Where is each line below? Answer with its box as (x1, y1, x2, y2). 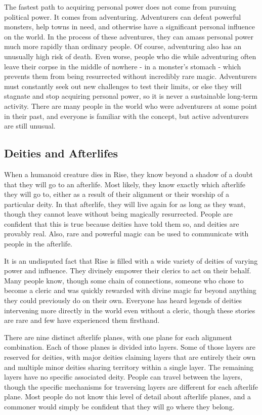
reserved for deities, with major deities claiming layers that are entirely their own (4, 352, 256, 362)
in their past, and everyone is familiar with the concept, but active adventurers (4, 110, 249, 121)
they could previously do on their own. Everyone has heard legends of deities (4, 295, 242, 306)
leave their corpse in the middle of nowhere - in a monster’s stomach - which (4, 61, 241, 71)
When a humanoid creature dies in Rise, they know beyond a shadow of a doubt (4, 169, 253, 179)
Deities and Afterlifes (4, 145, 118, 161)
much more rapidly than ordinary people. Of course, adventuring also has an (4, 41, 242, 52)
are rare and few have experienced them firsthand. (4, 315, 160, 325)
